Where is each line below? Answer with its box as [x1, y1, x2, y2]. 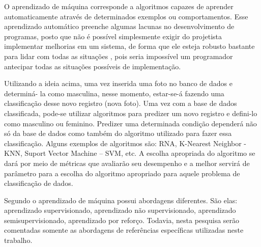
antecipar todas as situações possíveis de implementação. [4, 61, 181, 71]
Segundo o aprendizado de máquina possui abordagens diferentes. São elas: [4, 195, 238, 205]
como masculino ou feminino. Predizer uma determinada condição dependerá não [4, 118, 257, 128]
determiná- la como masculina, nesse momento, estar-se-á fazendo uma [4, 88, 224, 98]
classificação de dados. [4, 178, 73, 188]
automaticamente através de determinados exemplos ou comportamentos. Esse [4, 11, 248, 21]
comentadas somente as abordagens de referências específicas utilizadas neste [4, 225, 244, 235]
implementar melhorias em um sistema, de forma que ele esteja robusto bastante [4, 41, 255, 51]
